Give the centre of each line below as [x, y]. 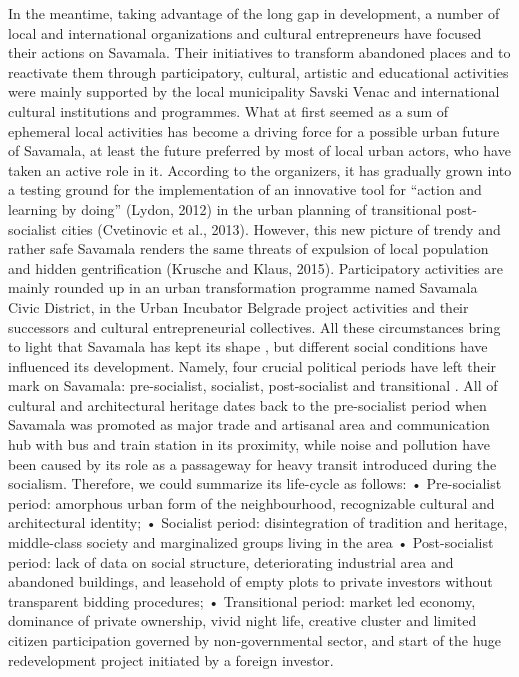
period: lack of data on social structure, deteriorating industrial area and [231, 561]
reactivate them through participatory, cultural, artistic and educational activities [258, 71]
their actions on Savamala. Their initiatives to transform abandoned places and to [259, 52]
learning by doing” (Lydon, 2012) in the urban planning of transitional [225, 208]
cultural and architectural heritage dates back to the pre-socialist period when [247, 404]
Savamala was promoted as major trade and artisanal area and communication [249, 424]
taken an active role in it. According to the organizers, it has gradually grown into [260, 169]
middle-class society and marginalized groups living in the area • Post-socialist [251, 542]
